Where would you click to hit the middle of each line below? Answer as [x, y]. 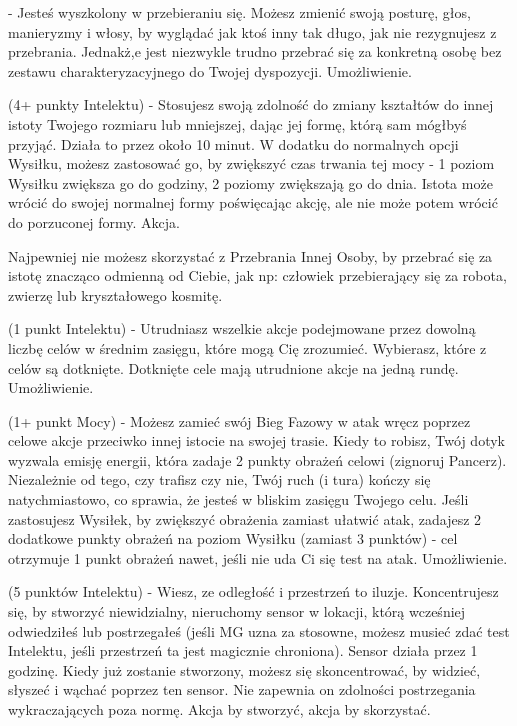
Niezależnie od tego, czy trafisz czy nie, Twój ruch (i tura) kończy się [219, 479]
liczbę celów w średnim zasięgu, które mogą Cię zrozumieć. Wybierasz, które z [247, 347]
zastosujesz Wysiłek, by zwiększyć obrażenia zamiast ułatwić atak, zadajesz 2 [245, 518]
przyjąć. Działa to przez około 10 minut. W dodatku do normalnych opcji [233, 143]
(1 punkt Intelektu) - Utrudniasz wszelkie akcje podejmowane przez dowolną [242, 328]
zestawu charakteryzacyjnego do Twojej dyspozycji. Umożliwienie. [210, 70]
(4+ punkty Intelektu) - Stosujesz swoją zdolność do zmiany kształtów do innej [251, 104]
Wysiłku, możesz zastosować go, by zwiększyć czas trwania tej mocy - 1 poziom [251, 163]
